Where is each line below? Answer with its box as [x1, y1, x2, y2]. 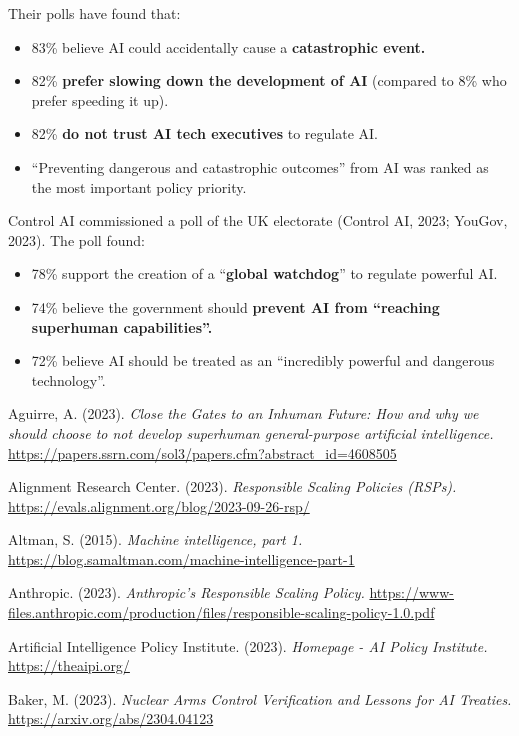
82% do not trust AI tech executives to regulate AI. [31, 123, 378, 144]
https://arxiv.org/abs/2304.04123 [8, 708, 214, 729]
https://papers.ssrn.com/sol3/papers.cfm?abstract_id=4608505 [8, 442, 397, 463]
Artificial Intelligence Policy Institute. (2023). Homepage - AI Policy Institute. [8, 635, 488, 656]
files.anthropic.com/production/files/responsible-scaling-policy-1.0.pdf [8, 602, 435, 623]
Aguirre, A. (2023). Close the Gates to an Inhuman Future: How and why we [8, 403, 479, 424]
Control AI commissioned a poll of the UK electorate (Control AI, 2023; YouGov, [8, 210, 508, 231]
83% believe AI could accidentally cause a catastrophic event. [31, 36, 426, 57]
